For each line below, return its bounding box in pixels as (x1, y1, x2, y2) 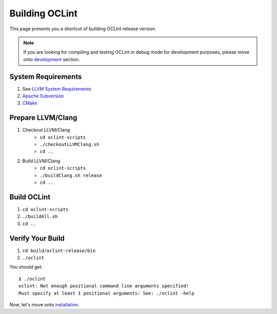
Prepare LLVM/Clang (9, 113, 77, 122)
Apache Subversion (22, 93, 64, 99)
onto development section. (23, 56, 80, 62)
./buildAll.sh (22, 214, 58, 220)
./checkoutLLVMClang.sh (39, 141, 100, 148)
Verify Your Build (9, 234, 65, 243)
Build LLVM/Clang (22, 158, 61, 164)
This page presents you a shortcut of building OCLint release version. (9, 26, 156, 32)
